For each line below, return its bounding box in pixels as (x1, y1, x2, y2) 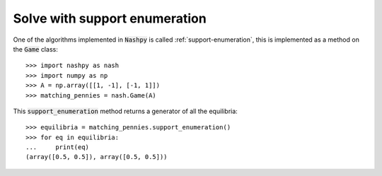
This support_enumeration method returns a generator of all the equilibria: (13, 107, 238, 115)
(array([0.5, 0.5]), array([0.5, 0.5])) (25, 153, 168, 161)
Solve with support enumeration (13, 11, 207, 26)
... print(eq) (25, 143, 90, 151)
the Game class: (13, 45, 58, 53)
